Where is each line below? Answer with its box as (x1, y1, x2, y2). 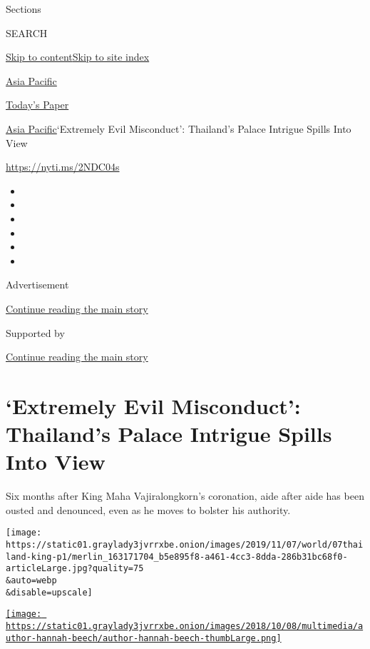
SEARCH (6, 25, 48, 40)
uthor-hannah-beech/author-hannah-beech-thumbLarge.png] (6, 633, 282, 643)
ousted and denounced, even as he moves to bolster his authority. (6, 502, 291, 517)
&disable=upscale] (6, 587, 93, 598)
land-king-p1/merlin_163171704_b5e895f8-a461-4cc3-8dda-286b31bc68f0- (6, 551, 348, 562)
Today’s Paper (6, 97, 69, 112)
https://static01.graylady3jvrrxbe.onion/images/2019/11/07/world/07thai (6, 540, 364, 550)
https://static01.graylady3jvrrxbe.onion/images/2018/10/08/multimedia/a (6, 620, 364, 631)
